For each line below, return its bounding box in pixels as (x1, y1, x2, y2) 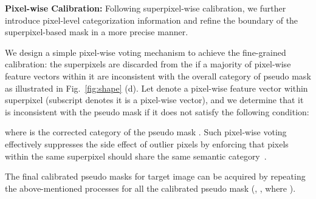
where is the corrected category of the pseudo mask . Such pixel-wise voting (5, 126, 287, 138)
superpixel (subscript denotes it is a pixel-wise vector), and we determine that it (5, 93, 304, 106)
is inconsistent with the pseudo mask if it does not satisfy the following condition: (5, 105, 309, 118)
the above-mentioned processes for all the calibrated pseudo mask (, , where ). (5, 181, 296, 194)
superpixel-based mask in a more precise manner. (5, 25, 188, 38)
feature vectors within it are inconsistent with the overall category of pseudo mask (5, 69, 311, 82)
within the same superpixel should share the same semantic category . (5, 149, 267, 162)
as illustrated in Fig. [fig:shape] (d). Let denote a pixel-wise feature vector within (5, 81, 308, 94)
